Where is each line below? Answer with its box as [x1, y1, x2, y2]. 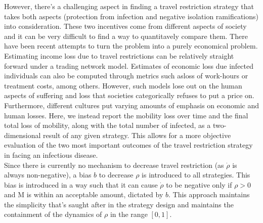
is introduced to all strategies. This [142, 169, 250, 180]
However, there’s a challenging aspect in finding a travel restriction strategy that [4, 1, 254, 11]
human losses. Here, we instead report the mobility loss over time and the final [4, 110, 248, 120]
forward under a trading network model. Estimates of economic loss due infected [4, 60, 254, 71]
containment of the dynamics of [4, 209, 102, 219]
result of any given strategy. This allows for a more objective [43, 129, 231, 140]
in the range [110, 209, 148, 219]
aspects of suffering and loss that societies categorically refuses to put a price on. [4, 90, 254, 101]
